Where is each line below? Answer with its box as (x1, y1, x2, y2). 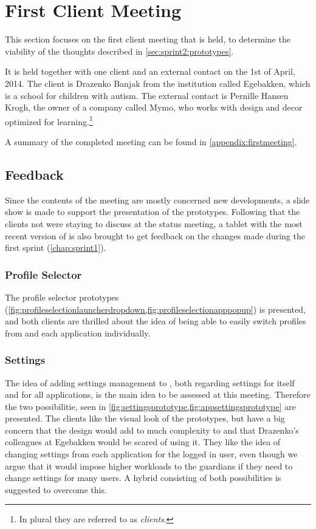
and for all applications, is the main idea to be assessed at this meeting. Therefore (5, 388, 311, 401)
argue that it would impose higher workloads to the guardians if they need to (5, 459, 293, 472)
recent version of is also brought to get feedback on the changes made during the (5, 229, 305, 242)
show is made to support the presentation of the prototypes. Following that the (5, 205, 300, 218)
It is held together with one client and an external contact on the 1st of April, (5, 65, 295, 78)
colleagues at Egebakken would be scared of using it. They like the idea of (5, 435, 281, 448)
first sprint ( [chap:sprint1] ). (5, 241, 106, 254)
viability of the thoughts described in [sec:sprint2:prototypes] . (5, 44, 234, 57)
